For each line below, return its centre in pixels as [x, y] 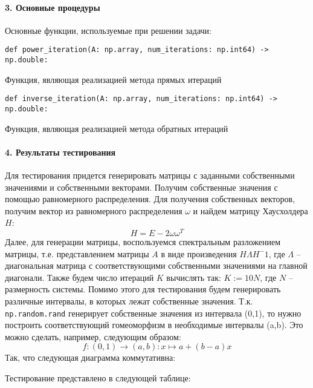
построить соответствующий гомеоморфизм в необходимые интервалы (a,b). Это [154, 325]
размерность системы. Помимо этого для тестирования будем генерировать [143, 289]
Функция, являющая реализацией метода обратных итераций [117, 128]
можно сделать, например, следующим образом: [93, 336]
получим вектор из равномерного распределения [94, 210]
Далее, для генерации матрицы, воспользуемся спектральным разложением [143, 242]
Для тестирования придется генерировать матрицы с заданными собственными [150, 175]
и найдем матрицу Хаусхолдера [250, 210]
